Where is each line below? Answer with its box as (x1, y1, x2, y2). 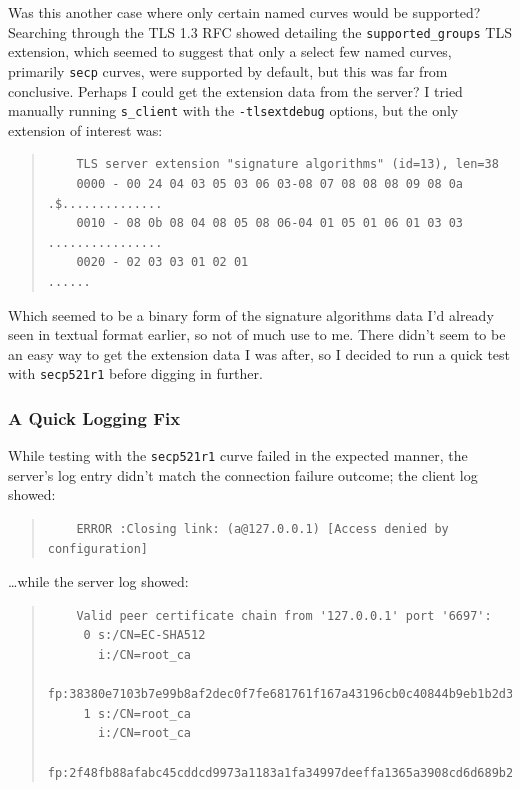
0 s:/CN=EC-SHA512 (83, 628, 206, 643)
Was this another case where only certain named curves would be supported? (8, 2, 481, 22)
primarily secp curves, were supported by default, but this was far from (8, 60, 448, 81)
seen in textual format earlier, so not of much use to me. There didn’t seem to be (8, 324, 506, 345)
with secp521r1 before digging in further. (8, 363, 263, 384)
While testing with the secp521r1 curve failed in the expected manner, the (8, 445, 468, 466)
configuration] (47, 541, 149, 556)
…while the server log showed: (8, 571, 189, 592)
